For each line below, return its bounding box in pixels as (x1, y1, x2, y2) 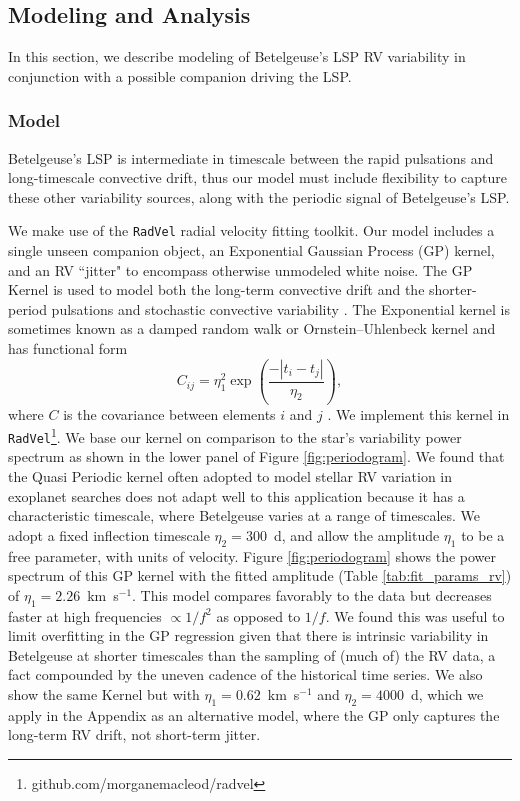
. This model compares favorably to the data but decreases (132, 584, 492, 605)
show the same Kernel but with (8, 683, 200, 704)
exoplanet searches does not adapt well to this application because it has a (8, 485, 465, 506)
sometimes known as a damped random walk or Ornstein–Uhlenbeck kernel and (8, 318, 496, 339)
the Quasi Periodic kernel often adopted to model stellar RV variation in (8, 466, 453, 487)
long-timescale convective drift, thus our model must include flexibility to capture (8, 167, 507, 188)
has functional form (8, 338, 128, 359)
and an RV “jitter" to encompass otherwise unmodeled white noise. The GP (8, 259, 473, 280)
